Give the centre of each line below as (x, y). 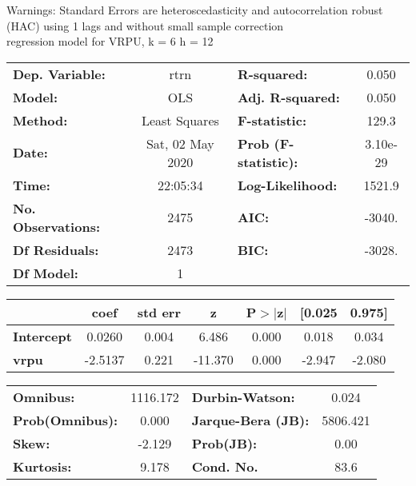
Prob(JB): (224, 443)
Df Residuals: (56, 249)
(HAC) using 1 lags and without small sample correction (145, 25)
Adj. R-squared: (288, 97)
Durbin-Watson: (243, 396)
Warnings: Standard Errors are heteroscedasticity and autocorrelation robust (195, 10)
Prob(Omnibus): (66, 420)
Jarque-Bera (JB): (250, 420)
